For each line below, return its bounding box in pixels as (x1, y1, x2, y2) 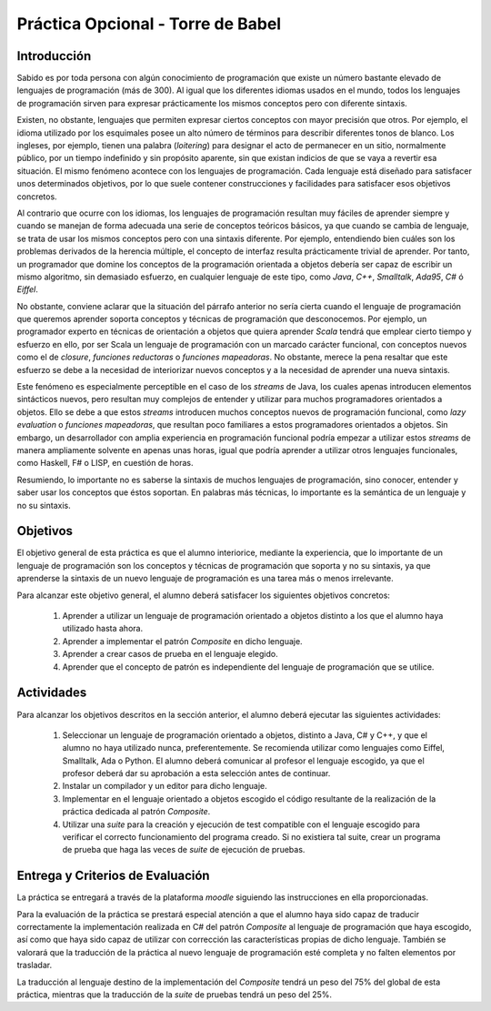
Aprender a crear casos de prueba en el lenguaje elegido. (62, 649, 279, 660)
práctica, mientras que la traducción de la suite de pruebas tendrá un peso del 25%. (16, 989, 332, 1000)
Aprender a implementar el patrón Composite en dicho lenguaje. (62, 635, 304, 646)
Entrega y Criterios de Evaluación (16, 868, 210, 884)
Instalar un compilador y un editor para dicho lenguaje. (62, 781, 267, 792)
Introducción (16, 48, 92, 64)
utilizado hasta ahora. (62, 623, 144, 634)
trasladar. (16, 960, 53, 971)
